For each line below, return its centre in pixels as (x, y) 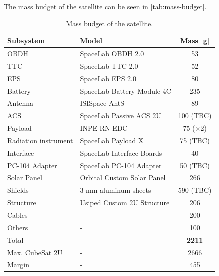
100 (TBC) (195, 116)
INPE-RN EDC (104, 128)
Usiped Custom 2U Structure (125, 203)
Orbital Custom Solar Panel (123, 178)
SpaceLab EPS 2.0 (108, 78)
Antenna (21, 103)
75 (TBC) (195, 140)
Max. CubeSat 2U (35, 252)
